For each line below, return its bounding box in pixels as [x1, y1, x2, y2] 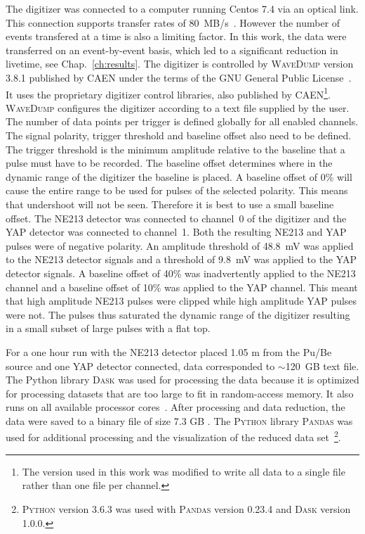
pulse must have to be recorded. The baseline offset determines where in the [6, 155, 333, 170]
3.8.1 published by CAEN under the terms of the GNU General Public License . [6, 70, 352, 84]
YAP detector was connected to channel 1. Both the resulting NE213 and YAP [6, 224, 347, 239]
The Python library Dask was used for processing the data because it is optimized [6, 372, 359, 387]
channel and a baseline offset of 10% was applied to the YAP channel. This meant [6, 279, 358, 294]
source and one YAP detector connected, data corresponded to [6, 358, 275, 373]
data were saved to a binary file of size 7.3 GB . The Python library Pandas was [6, 413, 353, 428]
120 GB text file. [285, 358, 359, 373]
